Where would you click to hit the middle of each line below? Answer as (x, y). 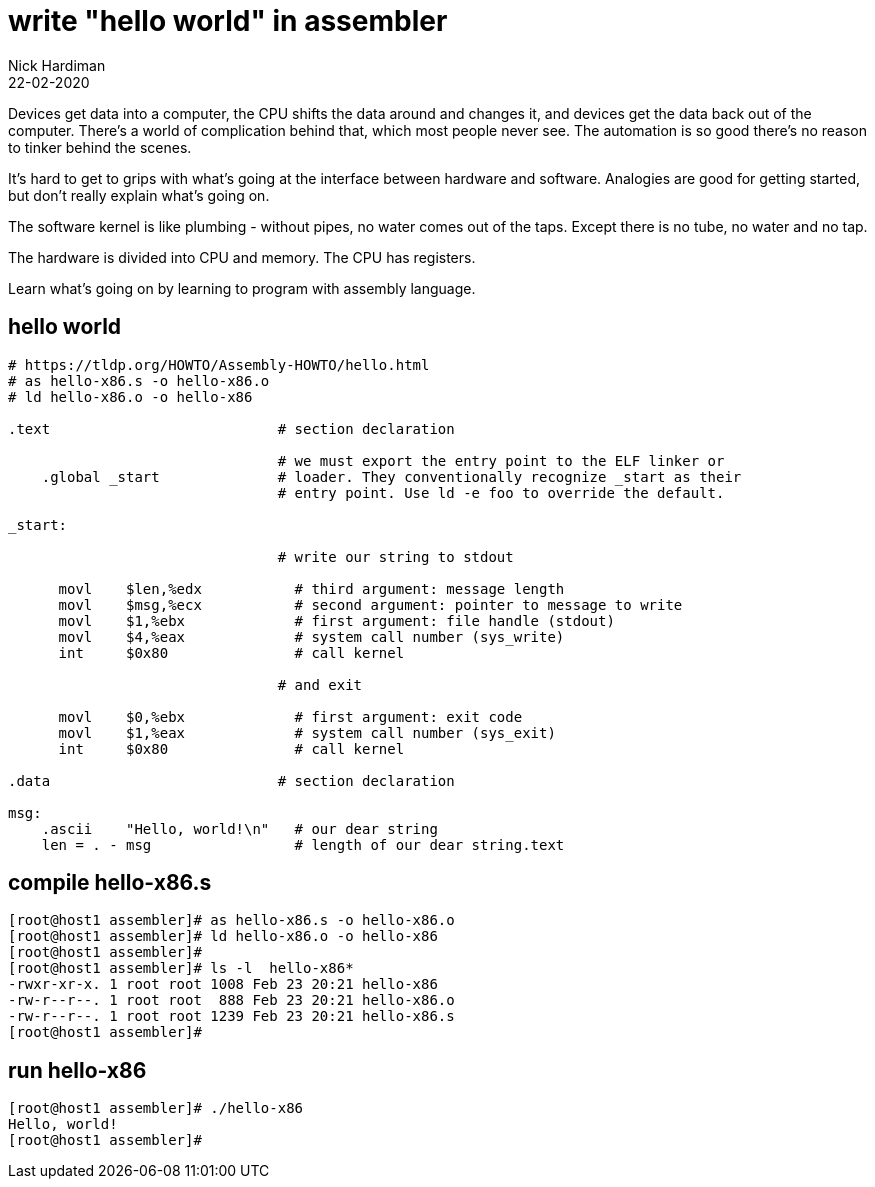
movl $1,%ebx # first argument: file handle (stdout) (336, 620)
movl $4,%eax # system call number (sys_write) (311, 636)
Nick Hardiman (57, 65)
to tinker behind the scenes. (100, 147)
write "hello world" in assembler (228, 21)
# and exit (320, 684)
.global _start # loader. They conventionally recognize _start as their (391, 476)
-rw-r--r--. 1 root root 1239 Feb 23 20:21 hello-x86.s (231, 1016)
